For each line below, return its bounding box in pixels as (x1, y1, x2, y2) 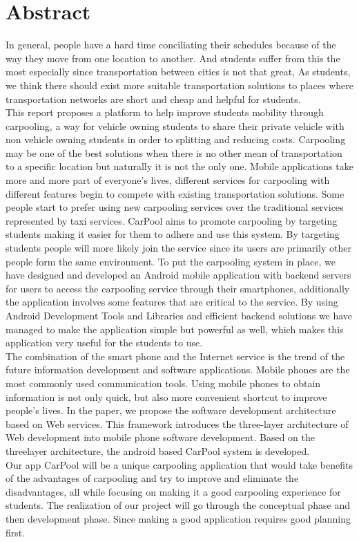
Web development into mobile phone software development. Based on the (6, 430, 315, 445)
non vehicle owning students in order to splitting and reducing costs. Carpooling (6, 132, 346, 147)
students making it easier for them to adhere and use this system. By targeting (6, 227, 340, 241)
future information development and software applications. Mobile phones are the (6, 362, 350, 377)
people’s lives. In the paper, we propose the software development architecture (6, 403, 336, 418)
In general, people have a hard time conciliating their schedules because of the (6, 37, 336, 52)
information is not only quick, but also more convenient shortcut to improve (6, 389, 327, 404)
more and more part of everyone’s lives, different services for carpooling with (6, 173, 330, 187)
